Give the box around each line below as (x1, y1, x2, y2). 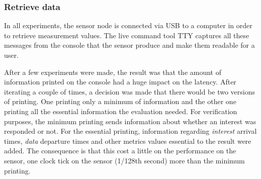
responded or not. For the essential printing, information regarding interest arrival (4, 126, 257, 136)
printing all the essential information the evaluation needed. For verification (4, 106, 237, 116)
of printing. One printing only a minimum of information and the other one (4, 96, 236, 107)
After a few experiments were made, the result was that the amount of (4, 66, 221, 77)
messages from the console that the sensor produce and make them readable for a (4, 40, 255, 50)
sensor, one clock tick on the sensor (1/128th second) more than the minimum (4, 155, 245, 165)
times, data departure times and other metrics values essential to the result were (4, 135, 251, 146)
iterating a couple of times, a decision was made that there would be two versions (4, 86, 255, 97)
